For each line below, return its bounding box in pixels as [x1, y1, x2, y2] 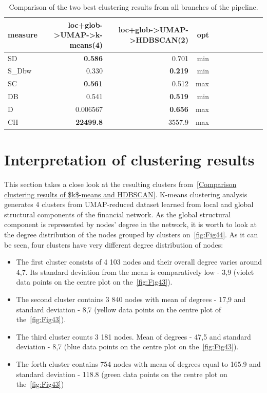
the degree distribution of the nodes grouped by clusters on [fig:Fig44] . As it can [4, 229, 258, 240]
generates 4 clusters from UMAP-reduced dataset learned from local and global [4, 199, 254, 210]
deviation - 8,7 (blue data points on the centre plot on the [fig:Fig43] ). [16, 341, 239, 352]
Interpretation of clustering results [4, 149, 255, 170]
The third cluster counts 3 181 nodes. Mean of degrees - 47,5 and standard [16, 331, 251, 342]
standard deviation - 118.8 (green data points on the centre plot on [16, 368, 227, 379]
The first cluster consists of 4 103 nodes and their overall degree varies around [16, 256, 262, 267]
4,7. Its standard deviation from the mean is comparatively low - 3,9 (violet [16, 266, 254, 277]
